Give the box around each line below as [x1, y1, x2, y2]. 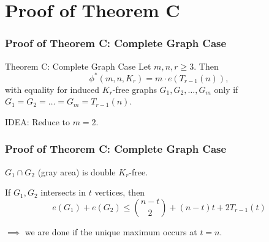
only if [214, 82, 238, 95]
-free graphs [112, 82, 157, 95]
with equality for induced [5, 82, 100, 95]
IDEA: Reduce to [5, 115, 70, 128]
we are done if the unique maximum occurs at [25, 225, 197, 238]
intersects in [40, 186, 86, 199]
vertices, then [94, 186, 145, 199]
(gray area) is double [37, 165, 116, 178]
